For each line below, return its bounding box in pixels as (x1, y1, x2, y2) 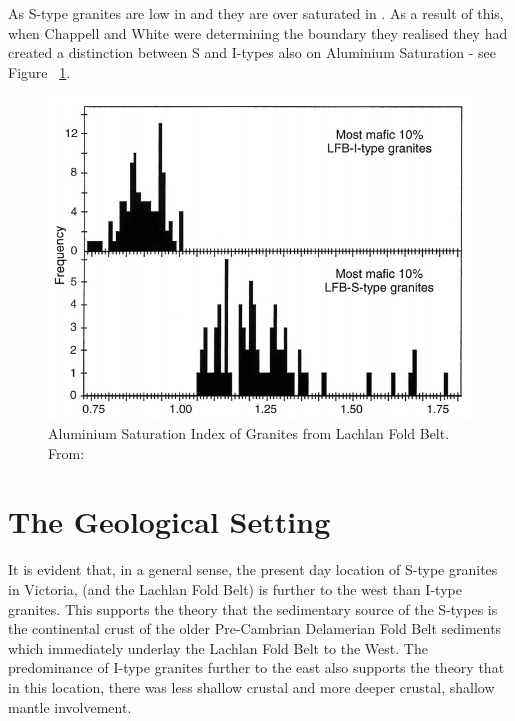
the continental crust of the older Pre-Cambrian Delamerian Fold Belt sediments (8, 618, 502, 639)
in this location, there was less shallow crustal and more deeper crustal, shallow (8, 676, 495, 697)
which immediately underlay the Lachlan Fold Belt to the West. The (8, 637, 428, 658)
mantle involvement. (8, 696, 132, 717)
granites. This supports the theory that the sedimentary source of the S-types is (8, 598, 498, 619)
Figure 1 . (8, 61, 71, 82)
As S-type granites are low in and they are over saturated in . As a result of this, (8, 3, 504, 23)
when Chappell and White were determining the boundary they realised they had (8, 22, 508, 43)
